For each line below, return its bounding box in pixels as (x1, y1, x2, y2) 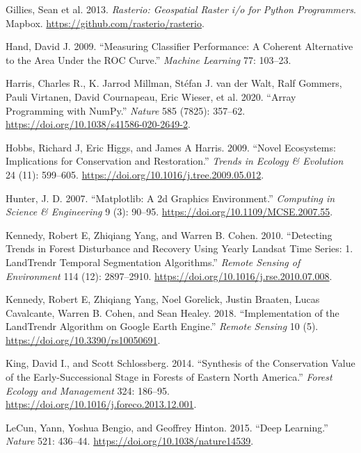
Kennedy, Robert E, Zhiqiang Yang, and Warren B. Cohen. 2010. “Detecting (6, 227, 332, 242)
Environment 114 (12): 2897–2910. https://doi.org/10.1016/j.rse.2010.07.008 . (6, 268, 332, 283)
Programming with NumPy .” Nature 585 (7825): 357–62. (6, 103, 246, 117)
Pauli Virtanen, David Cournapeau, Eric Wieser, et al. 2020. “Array (6, 89, 296, 104)
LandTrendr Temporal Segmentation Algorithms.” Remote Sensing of (6, 254, 300, 269)
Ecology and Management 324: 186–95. (6, 383, 170, 397)
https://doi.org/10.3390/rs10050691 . (6, 332, 161, 347)
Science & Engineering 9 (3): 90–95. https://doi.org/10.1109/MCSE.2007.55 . (6, 204, 333, 219)
